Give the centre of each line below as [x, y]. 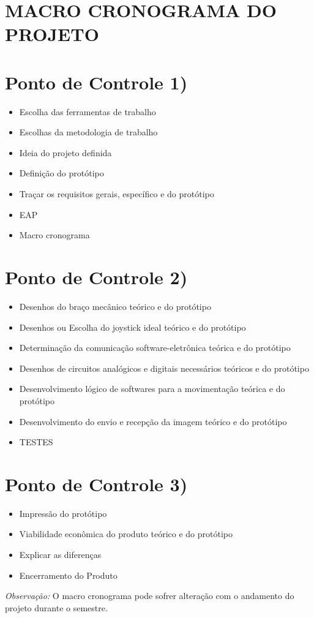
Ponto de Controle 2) [96, 277]
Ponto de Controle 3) [96, 484]
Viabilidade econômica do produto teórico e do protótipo [126, 534]
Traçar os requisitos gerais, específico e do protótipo [117, 194]
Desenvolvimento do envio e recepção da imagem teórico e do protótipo [153, 421]
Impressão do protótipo [63, 513]
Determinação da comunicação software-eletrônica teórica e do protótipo [155, 348]
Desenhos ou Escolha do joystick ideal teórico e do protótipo [133, 327]
